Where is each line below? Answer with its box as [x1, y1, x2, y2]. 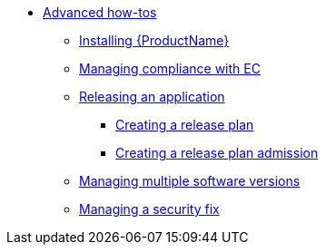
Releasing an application [79, 89, 225, 104]
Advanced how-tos [43, 5, 157, 20]
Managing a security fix [79, 201, 220, 217]
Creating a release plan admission [115, 145, 319, 160]
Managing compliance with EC [79, 61, 261, 76]
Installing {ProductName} [79, 33, 230, 48]
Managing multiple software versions [79, 173, 301, 189]
